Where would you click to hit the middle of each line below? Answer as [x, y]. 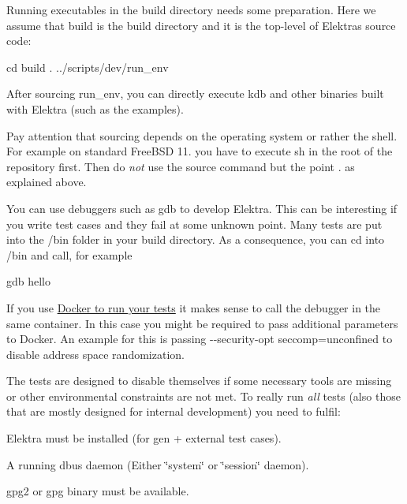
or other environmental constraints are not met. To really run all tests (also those [203, 396]
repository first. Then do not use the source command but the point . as [181, 166]
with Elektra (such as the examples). [95, 108]
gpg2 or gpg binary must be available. [98, 491]
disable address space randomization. [95, 354]
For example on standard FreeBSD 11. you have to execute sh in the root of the [200, 151]
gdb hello [29, 281]
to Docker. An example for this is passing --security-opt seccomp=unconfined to [200, 339]
